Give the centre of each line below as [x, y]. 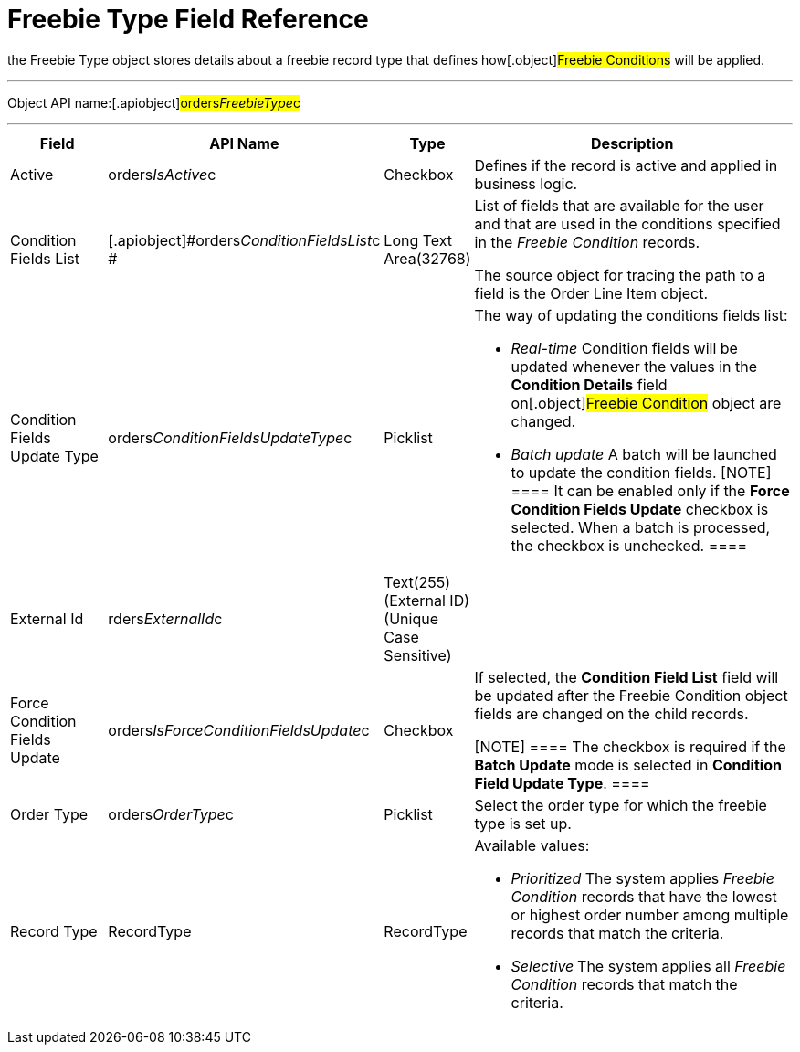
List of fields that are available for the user [619, 205]
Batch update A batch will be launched [644, 454]
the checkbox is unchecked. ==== [629, 545]
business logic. [526, 183]
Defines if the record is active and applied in [626, 165]
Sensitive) [418, 655]
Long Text [418, 240]
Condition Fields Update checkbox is [640, 509]
